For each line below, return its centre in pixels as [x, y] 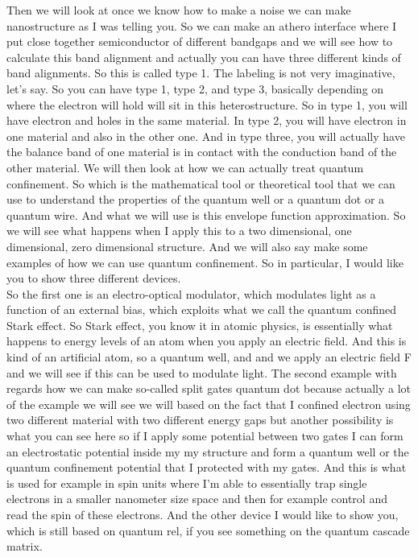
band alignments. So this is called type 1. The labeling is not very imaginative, [201, 73]
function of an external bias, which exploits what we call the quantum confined [201, 309]
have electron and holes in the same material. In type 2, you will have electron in [207, 120]
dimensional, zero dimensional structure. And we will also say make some [187, 246]
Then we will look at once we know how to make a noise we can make [179, 10]
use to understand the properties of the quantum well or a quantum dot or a [196, 199]
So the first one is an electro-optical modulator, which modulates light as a [191, 293]
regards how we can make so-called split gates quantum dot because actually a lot [209, 388]
